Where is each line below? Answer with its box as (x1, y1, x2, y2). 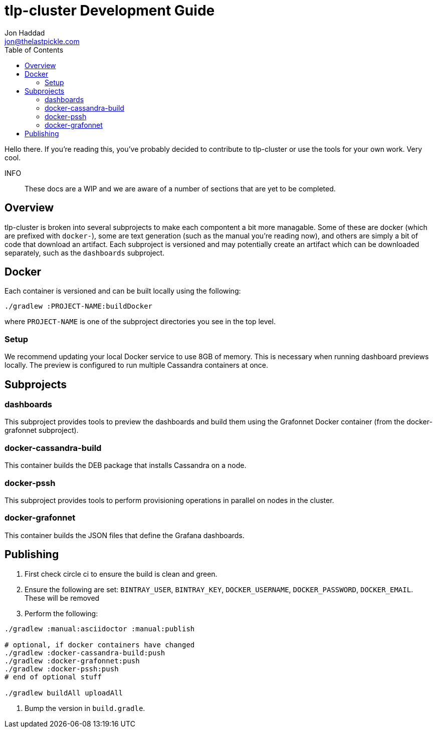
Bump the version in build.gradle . (25, 703, 145, 712)
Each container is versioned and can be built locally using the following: (5, 287, 241, 296)
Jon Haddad (5, 28, 45, 37)
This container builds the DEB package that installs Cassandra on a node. (5, 461, 247, 470)
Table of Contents (5, 45, 64, 54)
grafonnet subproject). (5, 426, 79, 435)
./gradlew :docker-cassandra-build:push (5, 648, 165, 657)
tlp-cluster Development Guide (5, 2, 215, 19)
